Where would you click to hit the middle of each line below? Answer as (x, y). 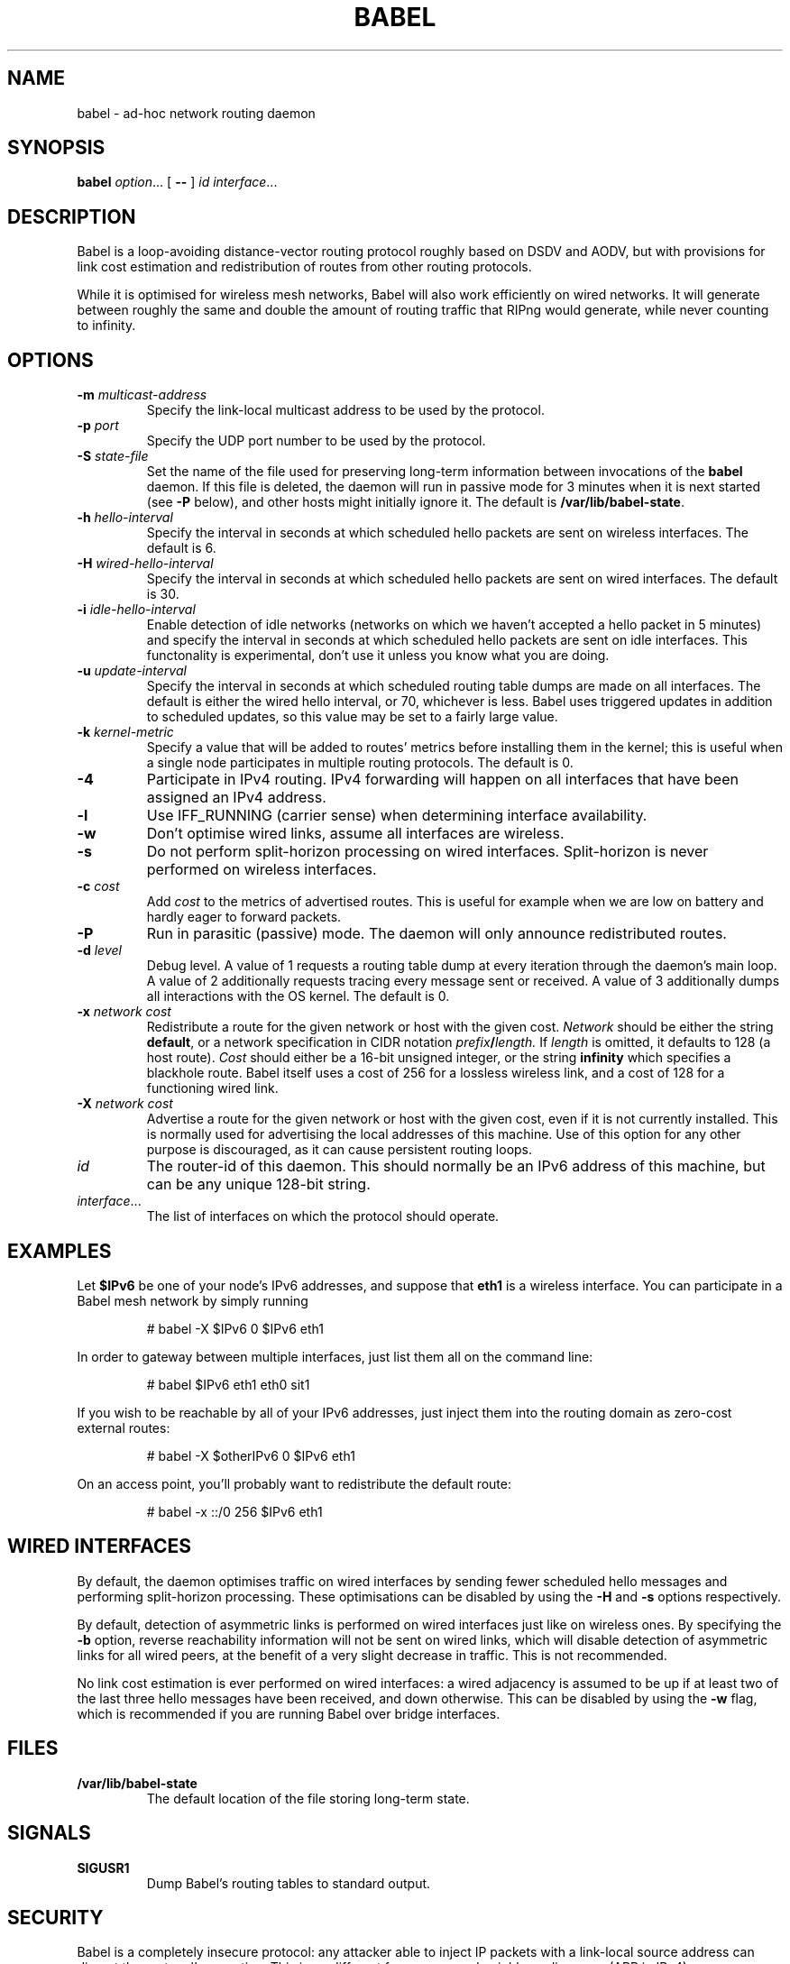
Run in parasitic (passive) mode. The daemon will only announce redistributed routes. (436, 934)
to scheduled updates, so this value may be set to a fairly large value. (352, 717)
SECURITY (55, 1917)
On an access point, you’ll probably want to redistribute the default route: (294, 1483)
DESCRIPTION (72, 216)
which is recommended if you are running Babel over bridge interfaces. (289, 1713)
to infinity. (106, 326)
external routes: (124, 1427)
